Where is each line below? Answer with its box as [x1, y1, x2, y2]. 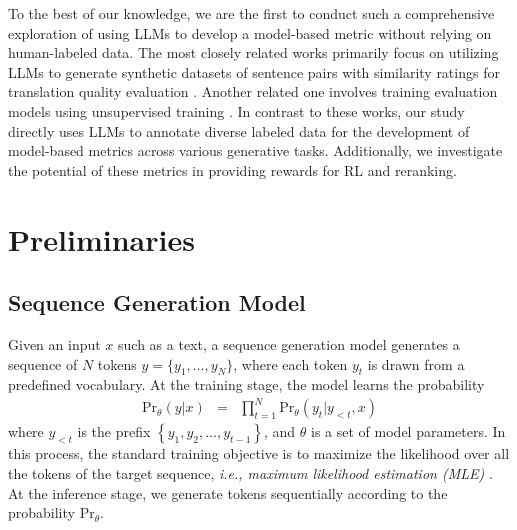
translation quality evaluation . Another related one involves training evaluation [8, 81, 498, 102]
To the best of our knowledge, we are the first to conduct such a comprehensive [8, 3, 495, 23]
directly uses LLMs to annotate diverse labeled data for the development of [8, 120, 470, 141]
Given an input [8, 333, 101, 354]
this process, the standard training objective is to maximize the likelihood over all [8, 443, 510, 464]
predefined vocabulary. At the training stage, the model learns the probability [8, 374, 485, 395]
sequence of [8, 353, 78, 374]
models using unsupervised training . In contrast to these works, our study [8, 100, 465, 121]
